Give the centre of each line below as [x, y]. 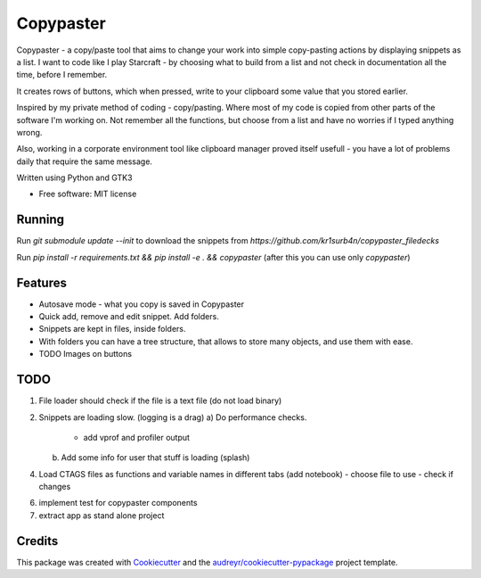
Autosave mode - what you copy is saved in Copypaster [142, 304]
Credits [37, 541]
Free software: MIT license [88, 194]
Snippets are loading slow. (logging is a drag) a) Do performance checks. [173, 417]
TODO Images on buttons [86, 354]
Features [41, 282]
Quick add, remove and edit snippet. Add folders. [129, 317]
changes [55, 487]
